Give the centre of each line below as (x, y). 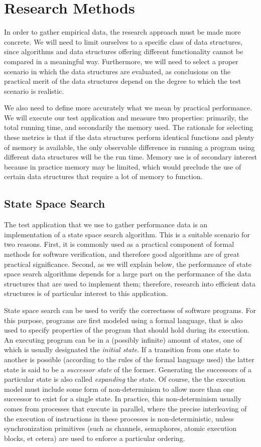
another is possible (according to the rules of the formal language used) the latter (129, 359)
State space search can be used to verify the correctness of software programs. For (130, 310)
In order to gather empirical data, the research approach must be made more (122, 32)
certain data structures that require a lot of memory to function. (103, 176)
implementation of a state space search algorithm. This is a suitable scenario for (127, 234)
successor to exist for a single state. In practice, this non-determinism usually (123, 399)
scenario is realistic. (34, 91)
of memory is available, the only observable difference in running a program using (129, 147)
